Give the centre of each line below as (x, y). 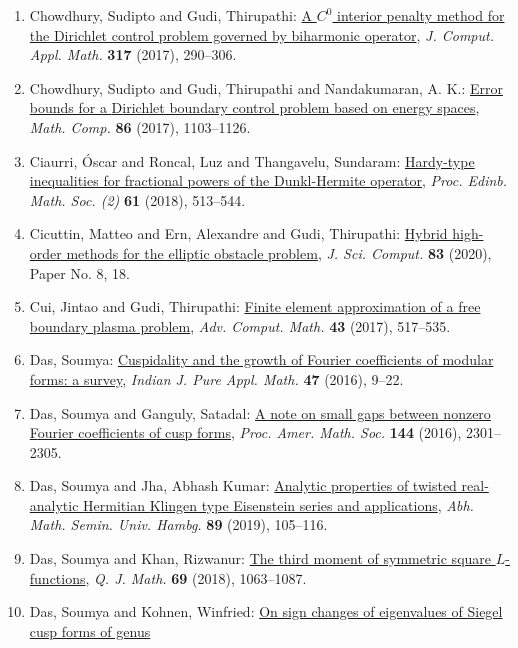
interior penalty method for (421, 15)
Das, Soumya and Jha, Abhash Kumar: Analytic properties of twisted (243, 485)
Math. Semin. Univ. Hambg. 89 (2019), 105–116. (178, 524)
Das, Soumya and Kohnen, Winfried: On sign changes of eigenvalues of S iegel (266, 611)
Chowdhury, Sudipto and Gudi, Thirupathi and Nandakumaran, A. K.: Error (266, 87)
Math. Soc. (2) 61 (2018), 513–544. (137, 199)
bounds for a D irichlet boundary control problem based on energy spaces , (254, 107)
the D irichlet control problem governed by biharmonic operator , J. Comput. (261, 34)
